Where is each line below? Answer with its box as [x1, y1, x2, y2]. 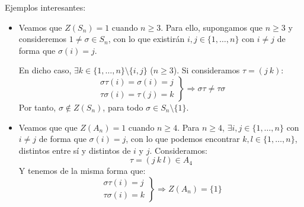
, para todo [103, 101, 143, 113]
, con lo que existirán [108, 33, 185, 45]
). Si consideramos [173, 64, 240, 76]
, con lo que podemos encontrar [126, 132, 240, 145]
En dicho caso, [18, 64, 72, 76]
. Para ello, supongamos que [161, 21, 263, 33]
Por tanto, [18, 101, 56, 113]
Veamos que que [18, 121, 78, 133]
